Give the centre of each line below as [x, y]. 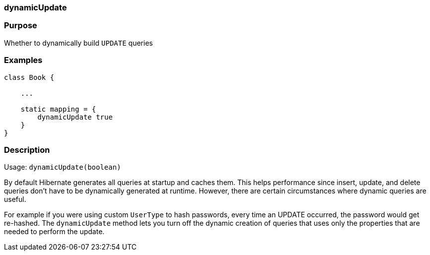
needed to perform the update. [54, 232]
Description [27, 150]
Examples [23, 60]
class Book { [29, 77]
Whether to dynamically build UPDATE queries [79, 43]
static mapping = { [58, 109]
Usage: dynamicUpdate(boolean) [62, 167]
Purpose [21, 26]
